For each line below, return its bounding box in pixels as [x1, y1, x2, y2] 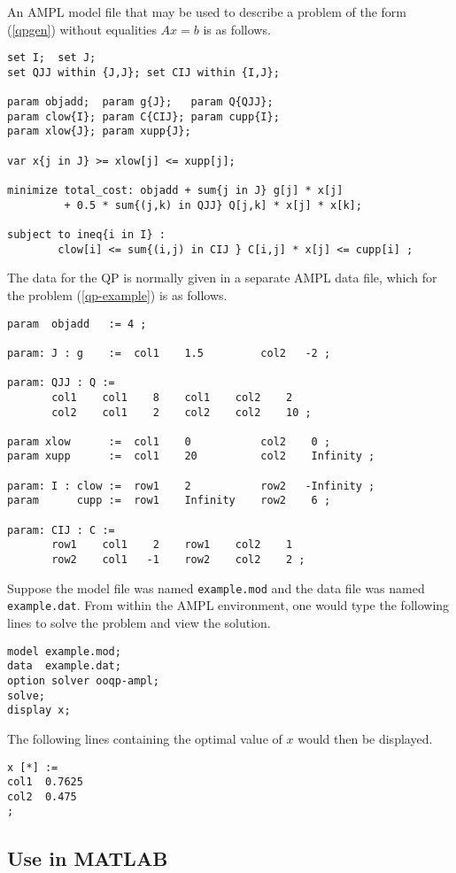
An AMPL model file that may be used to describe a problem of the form [7, 3, 406, 20]
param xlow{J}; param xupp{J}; [7, 125, 191, 138]
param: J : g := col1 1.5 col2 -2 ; [7, 346, 331, 359]
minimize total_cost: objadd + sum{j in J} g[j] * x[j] [7, 184, 344, 197]
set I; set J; [7, 51, 97, 65]
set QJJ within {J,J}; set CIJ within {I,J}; [7, 66, 280, 79]
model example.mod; [7, 645, 121, 658]
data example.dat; [7, 660, 121, 673]
